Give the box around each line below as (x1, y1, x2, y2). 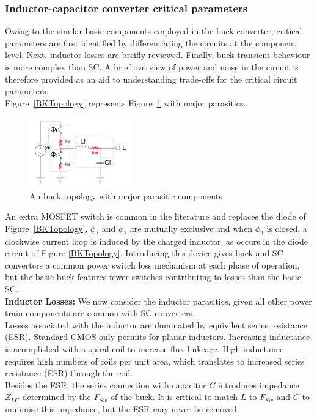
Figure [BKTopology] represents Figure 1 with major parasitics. (5, 96, 246, 109)
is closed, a (266, 221, 307, 234)
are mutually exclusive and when (129, 221, 253, 234)
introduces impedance (217, 378, 299, 391)
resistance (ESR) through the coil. (5, 366, 133, 379)
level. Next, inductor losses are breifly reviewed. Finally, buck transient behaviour (5, 48, 310, 61)
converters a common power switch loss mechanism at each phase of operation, (5, 258, 300, 271)
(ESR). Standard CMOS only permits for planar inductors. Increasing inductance (5, 330, 310, 343)
